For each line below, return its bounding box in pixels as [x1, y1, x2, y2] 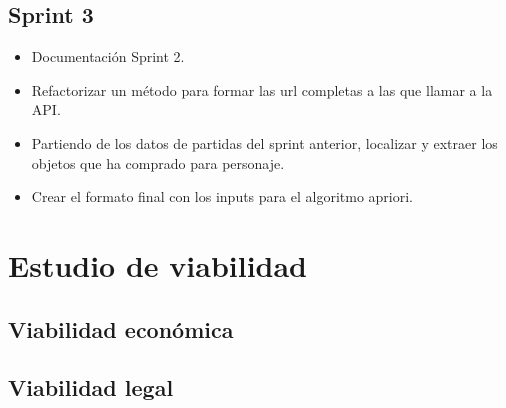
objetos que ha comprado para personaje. [31, 152, 285, 173]
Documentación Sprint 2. [31, 46, 185, 67]
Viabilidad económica [8, 313, 234, 344]
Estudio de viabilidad [8, 244, 308, 285]
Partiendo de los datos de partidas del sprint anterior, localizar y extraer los [31, 132, 498, 153]
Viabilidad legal [8, 372, 174, 403]
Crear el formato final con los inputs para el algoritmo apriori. [31, 186, 413, 207]
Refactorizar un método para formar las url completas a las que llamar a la [31, 79, 493, 100]
